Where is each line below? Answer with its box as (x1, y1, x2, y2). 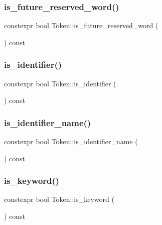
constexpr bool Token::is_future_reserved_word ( (4, 20, 158, 31)
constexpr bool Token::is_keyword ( (4, 194, 114, 204)
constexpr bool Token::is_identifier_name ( (4, 136, 138, 147)
